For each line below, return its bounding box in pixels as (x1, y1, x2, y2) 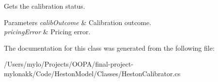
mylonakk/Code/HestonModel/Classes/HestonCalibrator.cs (4, 68, 181, 78)
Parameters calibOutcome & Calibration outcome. (4, 17, 152, 27)
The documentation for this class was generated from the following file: (4, 42, 215, 53)
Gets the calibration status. (4, 1, 85, 11)
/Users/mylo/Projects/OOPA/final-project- (4, 59, 134, 69)
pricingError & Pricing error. (4, 27, 91, 37)
